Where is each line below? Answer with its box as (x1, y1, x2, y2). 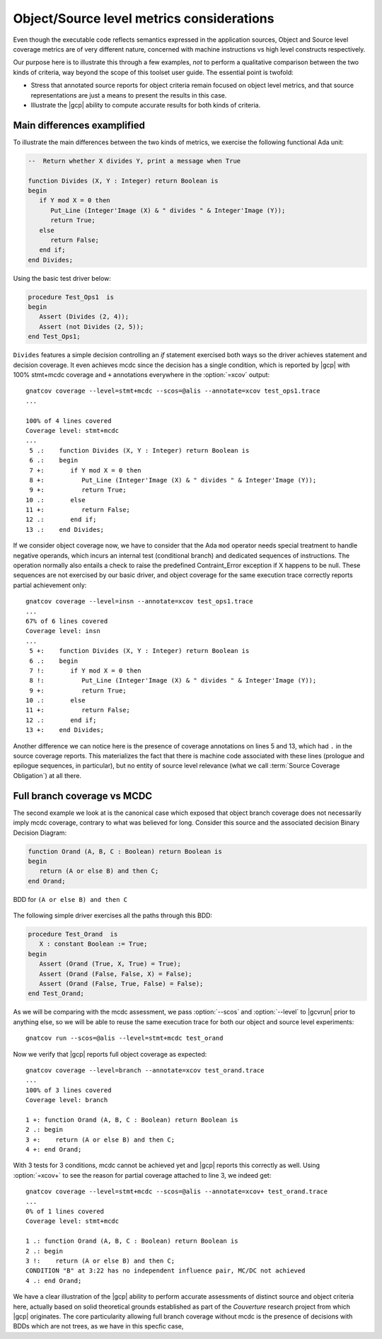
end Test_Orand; (28, 990, 85, 997)
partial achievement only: (13, 581, 87, 589)
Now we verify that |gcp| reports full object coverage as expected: (13, 1050, 207, 1058)
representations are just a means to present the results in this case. (30, 91, 227, 99)
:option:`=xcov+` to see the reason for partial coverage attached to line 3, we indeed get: (13, 1171, 272, 1179)
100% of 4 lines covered (25, 417, 112, 424)
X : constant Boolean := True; (39, 940, 148, 948)
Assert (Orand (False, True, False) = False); (39, 980, 204, 987)
